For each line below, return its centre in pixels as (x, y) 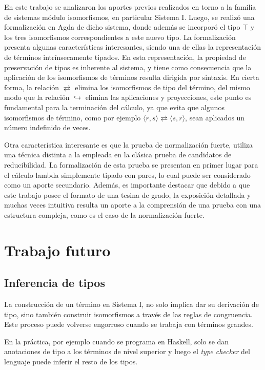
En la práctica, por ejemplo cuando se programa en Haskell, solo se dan (117, 341)
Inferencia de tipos (55, 283)
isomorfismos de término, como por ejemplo (73, 117)
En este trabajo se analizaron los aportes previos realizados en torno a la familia (130, 7)
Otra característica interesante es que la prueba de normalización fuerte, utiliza (129, 144)
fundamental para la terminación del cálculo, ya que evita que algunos (114, 107)
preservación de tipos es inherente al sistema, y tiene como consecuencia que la (128, 67)
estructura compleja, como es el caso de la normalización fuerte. (104, 214)
